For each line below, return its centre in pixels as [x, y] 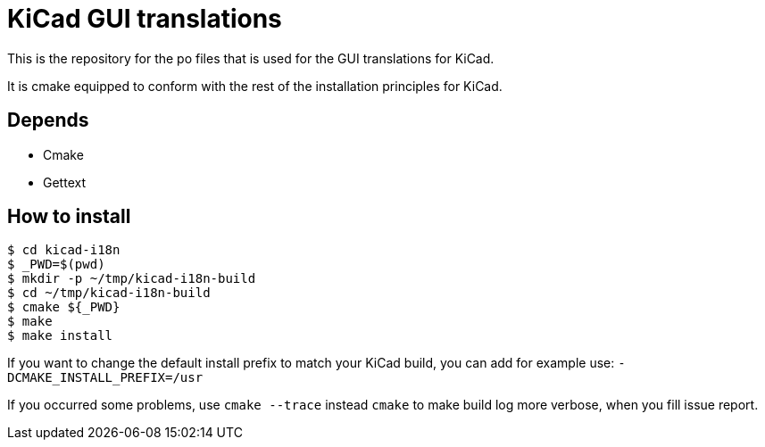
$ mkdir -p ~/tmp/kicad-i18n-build [132, 279]
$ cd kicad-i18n [64, 250]
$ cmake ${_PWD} [64, 307]
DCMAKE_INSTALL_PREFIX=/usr [105, 378]
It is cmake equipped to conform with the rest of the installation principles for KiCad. [255, 86]
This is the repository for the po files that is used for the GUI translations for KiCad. [251, 58]
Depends [48, 120]
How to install [69, 217]
